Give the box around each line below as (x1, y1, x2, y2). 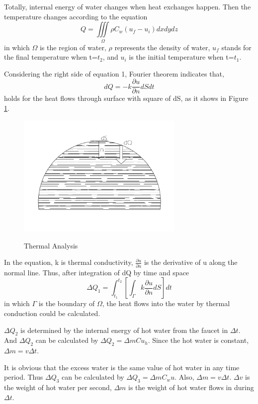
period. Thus (4, 372, 43, 382)
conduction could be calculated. (4, 308, 100, 319)
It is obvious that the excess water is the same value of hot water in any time (4, 362, 240, 372)
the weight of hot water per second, (4, 382, 112, 393)
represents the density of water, (114, 42, 210, 52)
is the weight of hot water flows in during (128, 382, 254, 393)
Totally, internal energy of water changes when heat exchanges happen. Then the (4, 1, 251, 11)
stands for (221, 42, 252, 52)
